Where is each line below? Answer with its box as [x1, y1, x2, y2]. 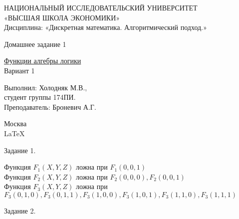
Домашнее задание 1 [4, 38, 66, 49]
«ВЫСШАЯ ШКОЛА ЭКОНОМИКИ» [4, 12, 120, 22]
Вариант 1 [4, 65, 35, 75]
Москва [4, 118, 27, 129]
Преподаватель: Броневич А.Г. [4, 101, 96, 112]
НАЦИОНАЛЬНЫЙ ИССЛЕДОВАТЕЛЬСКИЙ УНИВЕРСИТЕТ [4, 2, 198, 12]
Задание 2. [4, 205, 36, 216]
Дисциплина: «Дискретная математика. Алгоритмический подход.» [4, 22, 207, 32]
